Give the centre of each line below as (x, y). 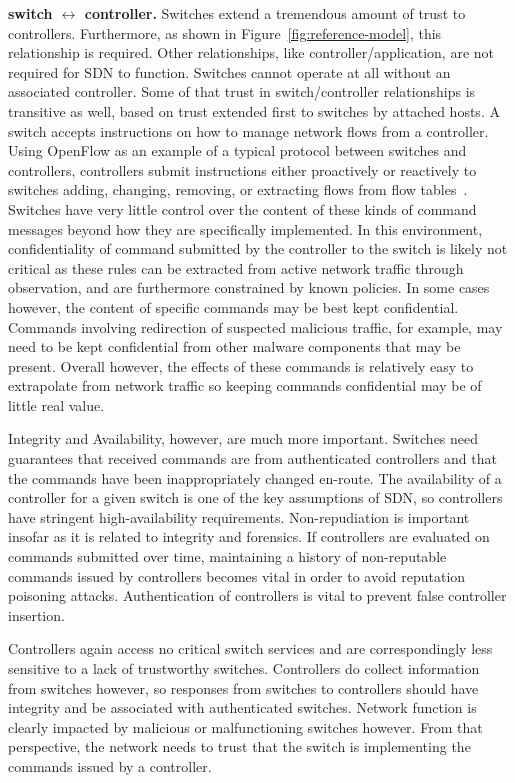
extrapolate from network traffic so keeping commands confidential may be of (245, 385)
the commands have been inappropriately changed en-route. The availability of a (255, 477)
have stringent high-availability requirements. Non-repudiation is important (239, 516)
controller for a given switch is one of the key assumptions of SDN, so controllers (255, 497)
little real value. (56, 404)
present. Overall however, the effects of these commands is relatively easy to (241, 365)
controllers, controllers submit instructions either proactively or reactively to (242, 169)
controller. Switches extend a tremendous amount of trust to (275, 13)
